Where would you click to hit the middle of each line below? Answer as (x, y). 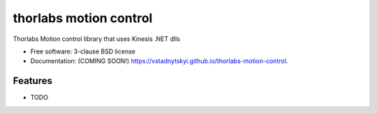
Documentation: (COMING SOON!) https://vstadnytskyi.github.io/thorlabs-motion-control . (159, 61)
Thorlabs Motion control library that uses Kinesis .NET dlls (97, 39)
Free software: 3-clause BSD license (83, 51)
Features (32, 81)
